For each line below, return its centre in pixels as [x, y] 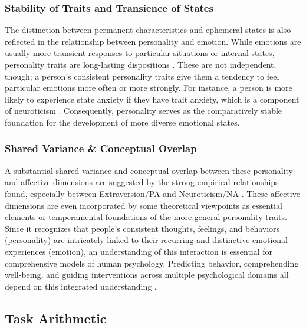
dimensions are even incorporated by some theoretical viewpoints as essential [144, 205]
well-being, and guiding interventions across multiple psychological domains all [147, 275]
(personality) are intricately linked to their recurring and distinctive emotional [146, 240]
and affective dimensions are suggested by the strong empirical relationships [142, 182]
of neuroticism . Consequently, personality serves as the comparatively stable [144, 111]
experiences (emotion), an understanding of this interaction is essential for [139, 251]
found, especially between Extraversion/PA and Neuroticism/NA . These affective [152, 193]
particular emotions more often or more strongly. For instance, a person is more [149, 88]
